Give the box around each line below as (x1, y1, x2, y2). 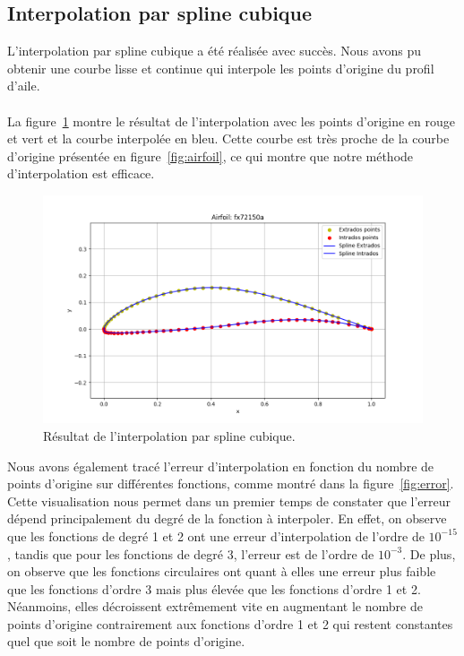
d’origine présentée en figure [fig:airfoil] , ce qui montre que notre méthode (7, 146, 414, 165)
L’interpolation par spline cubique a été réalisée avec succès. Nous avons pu (7, 41, 421, 60)
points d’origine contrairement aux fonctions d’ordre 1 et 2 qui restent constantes (7, 614, 453, 633)
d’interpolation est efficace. (7, 164, 155, 183)
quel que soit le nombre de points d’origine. (7, 632, 245, 651)
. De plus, (402, 544, 456, 563)
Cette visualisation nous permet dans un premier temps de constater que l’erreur (7, 491, 451, 510)
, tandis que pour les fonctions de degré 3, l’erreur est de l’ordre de (7, 544, 374, 563)
